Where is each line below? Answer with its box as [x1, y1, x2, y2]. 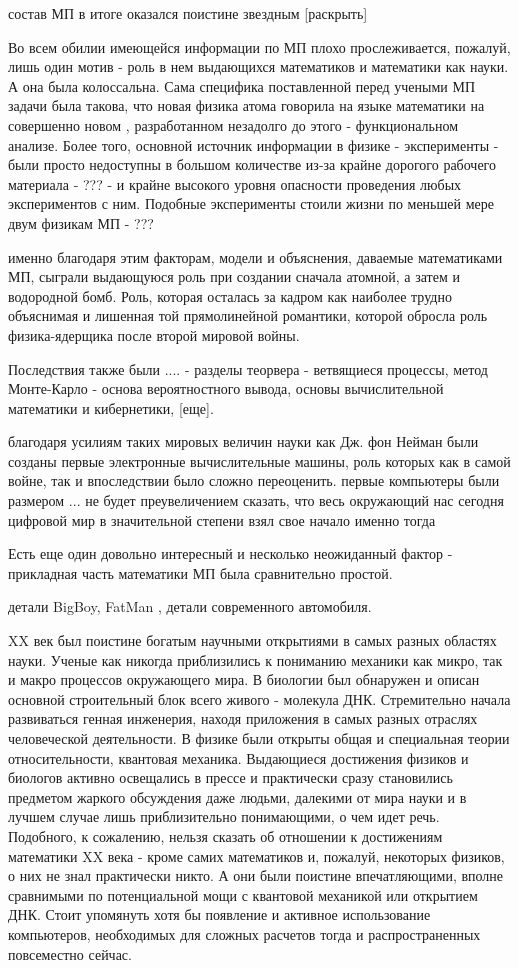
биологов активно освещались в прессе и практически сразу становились [8, 767, 453, 788]
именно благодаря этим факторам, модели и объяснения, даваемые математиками [8, 246, 503, 267]
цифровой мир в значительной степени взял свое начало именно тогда [8, 509, 436, 530]
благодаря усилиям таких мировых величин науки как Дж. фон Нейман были [8, 431, 479, 452]
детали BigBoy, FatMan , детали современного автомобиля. [8, 596, 372, 617]
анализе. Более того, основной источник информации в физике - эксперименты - [8, 134, 499, 155]
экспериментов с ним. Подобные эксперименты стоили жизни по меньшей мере [8, 193, 494, 214]
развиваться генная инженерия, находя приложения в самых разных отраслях [8, 708, 478, 729]
